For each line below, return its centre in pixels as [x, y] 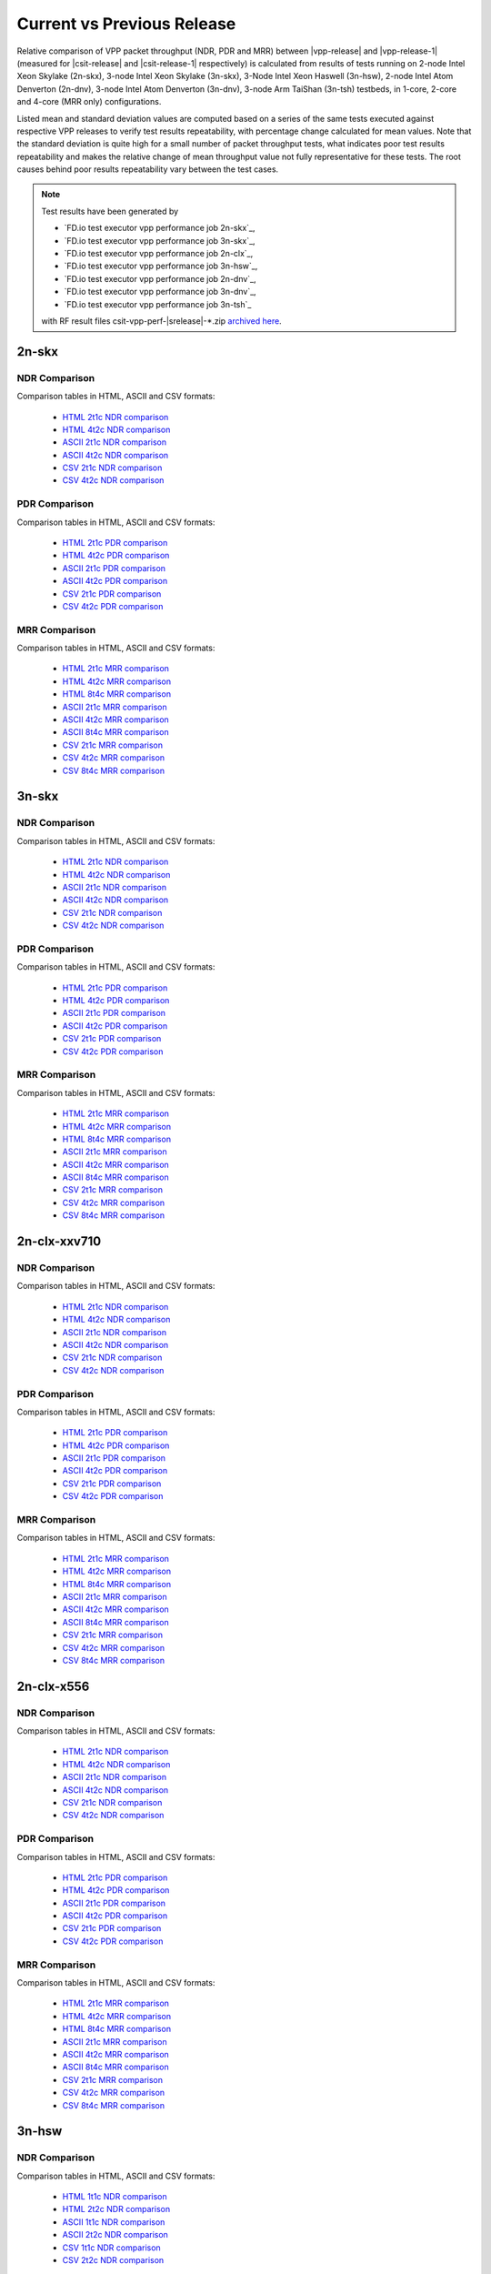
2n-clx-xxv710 [59, 1242]
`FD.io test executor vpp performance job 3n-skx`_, [160, 240]
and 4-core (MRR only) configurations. [89, 102]
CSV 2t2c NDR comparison [113, 2260]
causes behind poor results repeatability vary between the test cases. [148, 169]
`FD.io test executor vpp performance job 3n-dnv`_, [160, 292]
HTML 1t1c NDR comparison [115, 2197]
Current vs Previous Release [126, 24]
